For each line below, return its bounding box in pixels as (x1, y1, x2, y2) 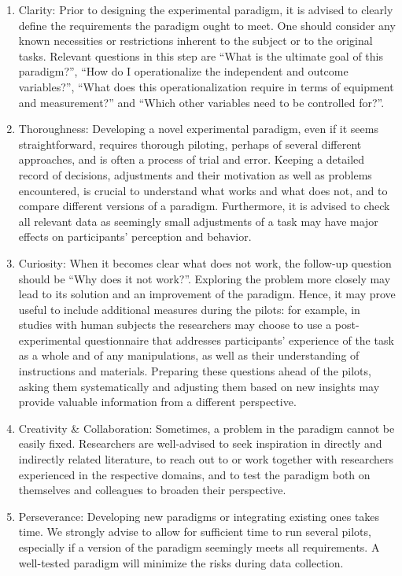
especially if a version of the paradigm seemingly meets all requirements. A (18, 539, 380, 555)
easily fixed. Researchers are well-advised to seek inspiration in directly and (18, 435, 382, 452)
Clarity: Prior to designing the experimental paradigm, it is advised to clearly (18, 2, 393, 17)
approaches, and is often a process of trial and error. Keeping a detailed (18, 151, 365, 168)
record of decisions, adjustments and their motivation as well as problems (18, 166, 372, 183)
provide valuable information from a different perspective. (18, 393, 297, 410)
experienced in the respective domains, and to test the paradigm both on (18, 466, 371, 482)
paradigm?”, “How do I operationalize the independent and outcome (18, 63, 349, 79)
